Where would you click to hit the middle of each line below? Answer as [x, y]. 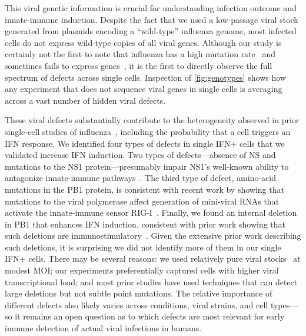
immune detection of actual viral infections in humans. [103, 328]
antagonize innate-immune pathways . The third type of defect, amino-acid [140, 178]
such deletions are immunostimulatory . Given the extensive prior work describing [153, 235]
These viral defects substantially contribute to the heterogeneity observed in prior [152, 120]
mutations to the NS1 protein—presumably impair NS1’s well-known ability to [147, 166]
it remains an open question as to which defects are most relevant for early [150, 316]
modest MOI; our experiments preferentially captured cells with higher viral [142, 270]
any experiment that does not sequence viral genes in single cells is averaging [144, 89]
